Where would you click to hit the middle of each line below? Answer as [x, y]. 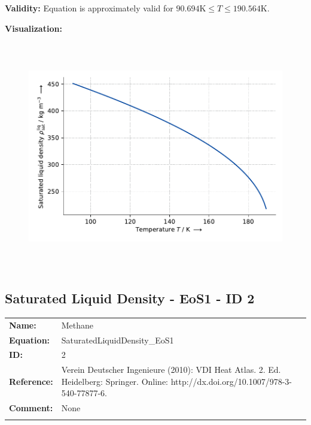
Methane [77, 325]
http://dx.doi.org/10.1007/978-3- [231, 381]
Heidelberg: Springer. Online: [115, 381]
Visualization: [33, 28]
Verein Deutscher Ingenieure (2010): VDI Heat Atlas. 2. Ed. [171, 370]
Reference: [31, 381]
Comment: [31, 408]
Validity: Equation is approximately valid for [89, 8]
